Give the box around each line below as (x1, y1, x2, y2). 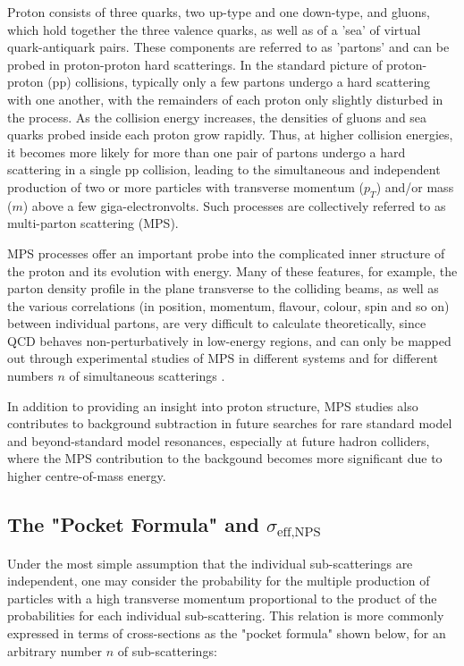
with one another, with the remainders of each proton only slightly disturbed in (7, 89, 443, 108)
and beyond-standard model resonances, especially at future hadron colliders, (7, 431, 430, 450)
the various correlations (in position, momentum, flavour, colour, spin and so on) (7, 296, 450, 315)
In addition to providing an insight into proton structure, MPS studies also (7, 396, 418, 415)
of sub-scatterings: (117, 641, 217, 660)
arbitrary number (7, 641, 102, 660)
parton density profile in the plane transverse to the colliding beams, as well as (7, 279, 439, 298)
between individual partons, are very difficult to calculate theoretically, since (7, 314, 426, 333)
